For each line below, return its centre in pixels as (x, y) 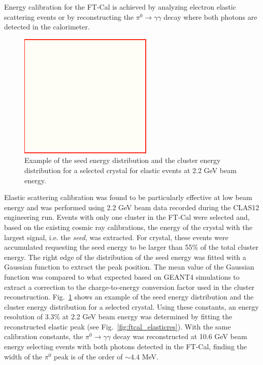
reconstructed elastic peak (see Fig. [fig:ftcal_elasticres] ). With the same (118, 326)
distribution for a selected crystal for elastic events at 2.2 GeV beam (130, 170)
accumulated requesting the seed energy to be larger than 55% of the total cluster (131, 247)
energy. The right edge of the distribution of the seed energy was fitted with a (125, 257)
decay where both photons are (210, 16)
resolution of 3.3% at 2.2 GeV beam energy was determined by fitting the (118, 317)
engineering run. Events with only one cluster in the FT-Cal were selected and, (127, 217)
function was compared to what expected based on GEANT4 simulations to (122, 276)
